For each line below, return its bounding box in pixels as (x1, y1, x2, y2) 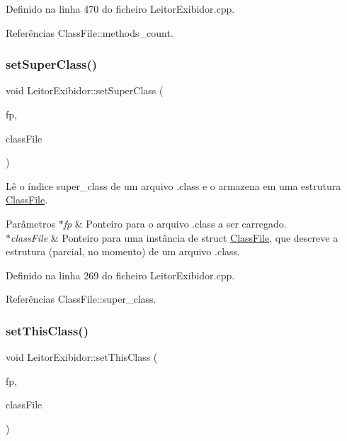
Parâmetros (6, 216, 55, 230)
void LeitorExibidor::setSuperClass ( (6, 83, 164, 98)
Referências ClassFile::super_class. (6, 291, 157, 306)
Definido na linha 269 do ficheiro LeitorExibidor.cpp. (6, 267, 235, 282)
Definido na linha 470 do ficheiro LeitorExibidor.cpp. (6, 1, 235, 16)
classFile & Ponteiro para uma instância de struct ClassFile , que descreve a (11, 230, 339, 245)
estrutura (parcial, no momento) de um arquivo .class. (6, 244, 240, 259)
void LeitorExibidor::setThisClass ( (6, 350, 158, 364)
